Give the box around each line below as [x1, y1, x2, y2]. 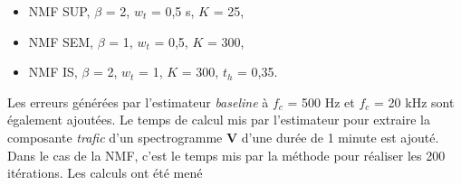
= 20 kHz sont [374, 92, 455, 111]
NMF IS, [28, 62, 78, 81]
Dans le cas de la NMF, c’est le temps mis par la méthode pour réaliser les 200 [7, 145, 446, 164]
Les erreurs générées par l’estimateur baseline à [7, 92, 269, 111]
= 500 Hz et [287, 92, 355, 111]
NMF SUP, [28, 2, 91, 20]
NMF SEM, [28, 32, 93, 51]
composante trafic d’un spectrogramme [7, 127, 223, 146]
